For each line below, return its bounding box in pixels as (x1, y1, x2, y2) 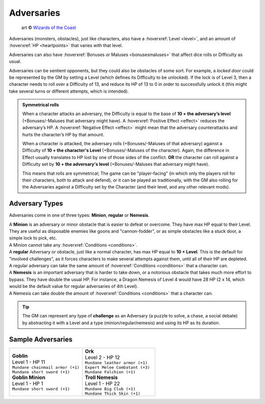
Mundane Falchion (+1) (85, 369, 136, 374)
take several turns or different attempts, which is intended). (9, 88, 129, 94)
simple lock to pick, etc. (9, 235, 57, 241)
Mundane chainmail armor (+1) (12, 365, 79, 370)
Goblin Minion (12, 374, 46, 381)
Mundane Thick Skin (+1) (85, 391, 141, 396)
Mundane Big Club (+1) (85, 386, 136, 391)
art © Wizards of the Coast (21, 25, 76, 31)
